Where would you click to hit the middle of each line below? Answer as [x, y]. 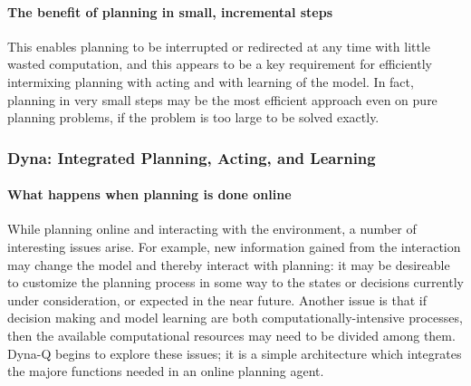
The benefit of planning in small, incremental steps [170, 11]
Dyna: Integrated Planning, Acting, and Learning [192, 157]
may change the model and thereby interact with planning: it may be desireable [229, 264]
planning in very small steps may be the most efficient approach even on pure [222, 99]
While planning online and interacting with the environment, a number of [212, 229]
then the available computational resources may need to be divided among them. [231, 335]
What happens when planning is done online [149, 194]
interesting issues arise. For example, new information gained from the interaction [234, 246]
